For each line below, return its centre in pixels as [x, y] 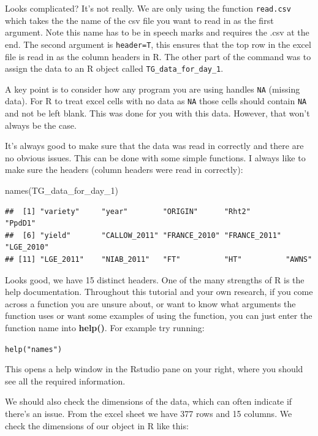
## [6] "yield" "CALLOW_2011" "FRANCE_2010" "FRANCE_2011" [143, 235]
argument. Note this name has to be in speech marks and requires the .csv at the [157, 32]
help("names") [34, 349]
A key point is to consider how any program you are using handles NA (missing [153, 89]
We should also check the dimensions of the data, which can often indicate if [149, 401]
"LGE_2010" [27, 247]
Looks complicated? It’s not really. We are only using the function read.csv [148, 8]
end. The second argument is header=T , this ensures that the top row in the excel [158, 44]
